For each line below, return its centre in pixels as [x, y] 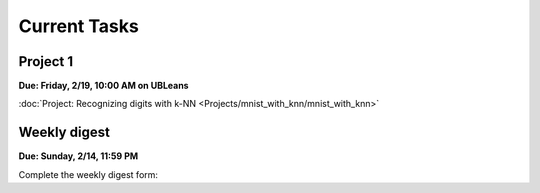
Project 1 [46, 61]
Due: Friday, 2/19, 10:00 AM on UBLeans [103, 86]
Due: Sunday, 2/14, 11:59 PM [78, 156]
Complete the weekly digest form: [88, 174]
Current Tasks [78, 26]
